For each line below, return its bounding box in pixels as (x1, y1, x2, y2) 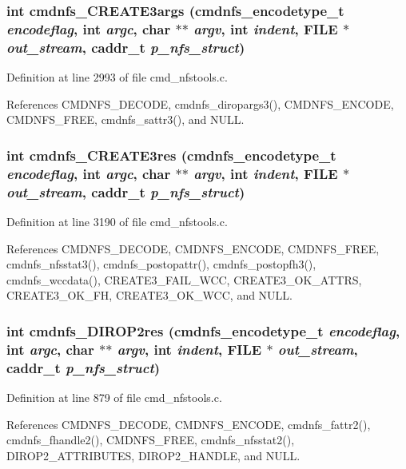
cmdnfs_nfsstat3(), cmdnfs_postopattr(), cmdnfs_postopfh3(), (6, 256, 316, 272)
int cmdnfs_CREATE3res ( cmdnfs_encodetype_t (6, 145, 336, 165)
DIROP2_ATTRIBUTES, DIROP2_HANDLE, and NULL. (6, 447, 301, 463)
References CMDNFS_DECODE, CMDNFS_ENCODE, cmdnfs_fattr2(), (6, 415, 371, 432)
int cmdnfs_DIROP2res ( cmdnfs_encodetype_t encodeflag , (6, 320, 400, 340)
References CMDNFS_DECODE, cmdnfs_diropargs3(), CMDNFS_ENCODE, (6, 95, 394, 112)
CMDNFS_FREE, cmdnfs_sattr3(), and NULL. (6, 111, 245, 128)
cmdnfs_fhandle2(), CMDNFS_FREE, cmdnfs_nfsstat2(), (6, 431, 295, 448)
